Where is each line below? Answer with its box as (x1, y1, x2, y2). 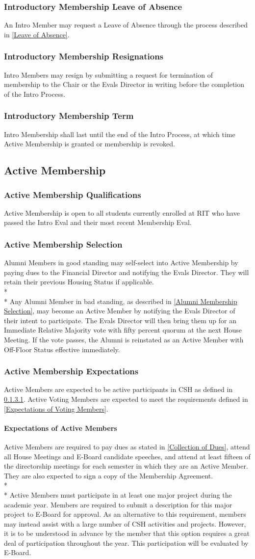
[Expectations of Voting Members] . (4, 403, 108, 414)
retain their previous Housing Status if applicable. (4, 277, 154, 287)
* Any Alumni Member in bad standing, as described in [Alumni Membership (4, 296, 237, 306)
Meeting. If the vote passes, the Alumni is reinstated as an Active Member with (4, 334, 244, 344)
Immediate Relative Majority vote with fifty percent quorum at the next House (4, 325, 242, 335)
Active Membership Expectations (4, 365, 139, 377)
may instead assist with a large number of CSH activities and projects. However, (4, 518, 246, 529)
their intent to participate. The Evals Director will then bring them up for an (4, 315, 237, 325)
